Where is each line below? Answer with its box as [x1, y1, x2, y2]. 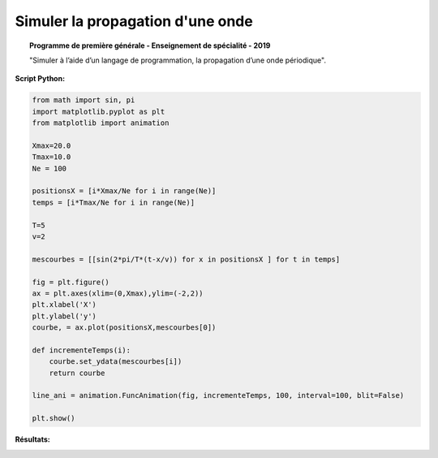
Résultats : [15, 434, 50, 444]
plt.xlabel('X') [32, 300, 97, 309]
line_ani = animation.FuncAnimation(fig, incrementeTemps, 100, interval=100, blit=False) [32, 391, 405, 400]
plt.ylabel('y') [32, 311, 97, 321]
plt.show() [32, 414, 75, 423]
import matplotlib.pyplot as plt [32, 106, 165, 116]
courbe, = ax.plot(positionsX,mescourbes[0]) [32, 323, 217, 332]
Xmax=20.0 [32, 140, 71, 150]
